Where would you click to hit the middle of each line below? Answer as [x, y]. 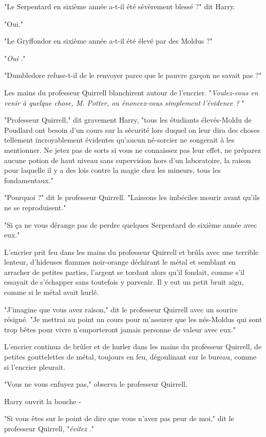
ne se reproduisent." [35, 207]
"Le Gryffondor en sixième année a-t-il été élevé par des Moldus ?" [108, 41]
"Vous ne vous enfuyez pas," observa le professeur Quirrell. [96, 384]
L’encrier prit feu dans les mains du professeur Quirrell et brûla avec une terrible [131, 252]
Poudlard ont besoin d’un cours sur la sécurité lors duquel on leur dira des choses [132, 130]
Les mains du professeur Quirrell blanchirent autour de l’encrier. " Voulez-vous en [131, 92]
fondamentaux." [29, 180]
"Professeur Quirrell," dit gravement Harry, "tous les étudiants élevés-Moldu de [128, 120]
